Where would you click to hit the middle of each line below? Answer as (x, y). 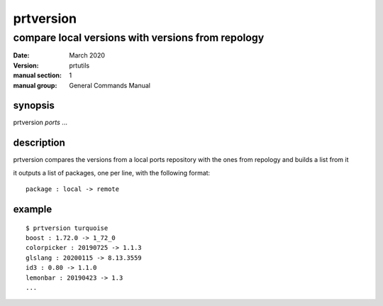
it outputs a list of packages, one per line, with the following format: (112, 173)
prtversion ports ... (40, 122)
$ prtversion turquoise (67, 228)
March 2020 (87, 55)
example (33, 209)
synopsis (34, 105)
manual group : (35, 85)
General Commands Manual (110, 85)
